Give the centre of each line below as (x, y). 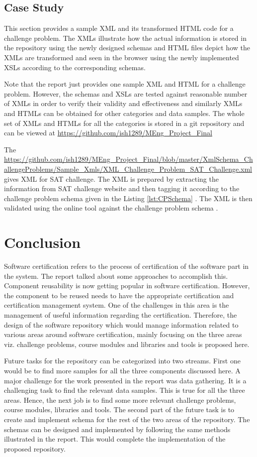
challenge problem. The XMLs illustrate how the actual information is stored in (125, 38)
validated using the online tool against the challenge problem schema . (111, 208)
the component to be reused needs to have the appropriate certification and (119, 295)
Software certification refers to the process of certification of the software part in (127, 266)
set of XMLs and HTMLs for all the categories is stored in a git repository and (124, 123)
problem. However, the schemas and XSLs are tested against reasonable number (126, 93)
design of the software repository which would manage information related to (121, 324)
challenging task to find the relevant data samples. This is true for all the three (125, 390)
